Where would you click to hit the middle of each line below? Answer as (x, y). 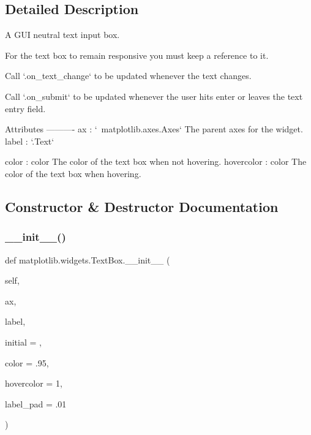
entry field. (25, 108)
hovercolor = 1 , (34, 383)
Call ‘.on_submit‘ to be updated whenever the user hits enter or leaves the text (154, 96)
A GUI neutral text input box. (62, 35)
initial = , (23, 342)
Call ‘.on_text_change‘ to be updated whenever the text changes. (128, 76)
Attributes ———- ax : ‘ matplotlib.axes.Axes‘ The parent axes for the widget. (154, 129)
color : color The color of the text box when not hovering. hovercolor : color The (156, 161)
